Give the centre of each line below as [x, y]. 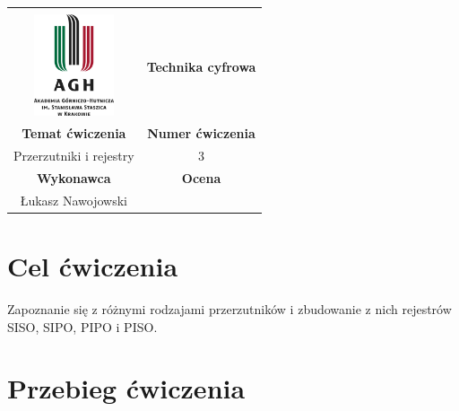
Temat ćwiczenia [74, 133]
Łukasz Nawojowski [74, 200]
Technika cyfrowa [201, 67]
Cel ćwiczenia [93, 266]
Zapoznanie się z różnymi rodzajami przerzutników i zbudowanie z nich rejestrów [229, 308]
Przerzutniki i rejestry [74, 156]
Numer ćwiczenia [201, 133]
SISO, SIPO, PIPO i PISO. [82, 326]
